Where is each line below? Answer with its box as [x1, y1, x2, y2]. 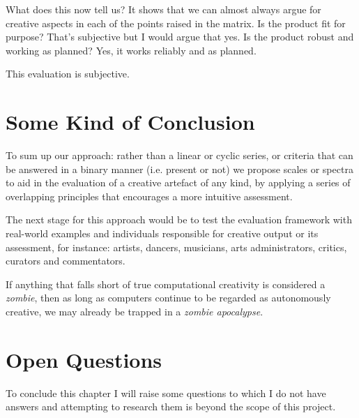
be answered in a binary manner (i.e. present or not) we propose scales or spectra [6, 161, 353, 176]
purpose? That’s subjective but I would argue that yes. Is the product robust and [6, 29, 354, 44]
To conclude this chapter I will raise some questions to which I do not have [6, 385, 326, 400]
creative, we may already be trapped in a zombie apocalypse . [6, 304, 263, 319]
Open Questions [6, 345, 162, 373]
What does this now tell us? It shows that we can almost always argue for [6, 2, 321, 16]
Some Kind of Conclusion [6, 107, 255, 136]
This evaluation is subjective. [6, 66, 130, 81]
